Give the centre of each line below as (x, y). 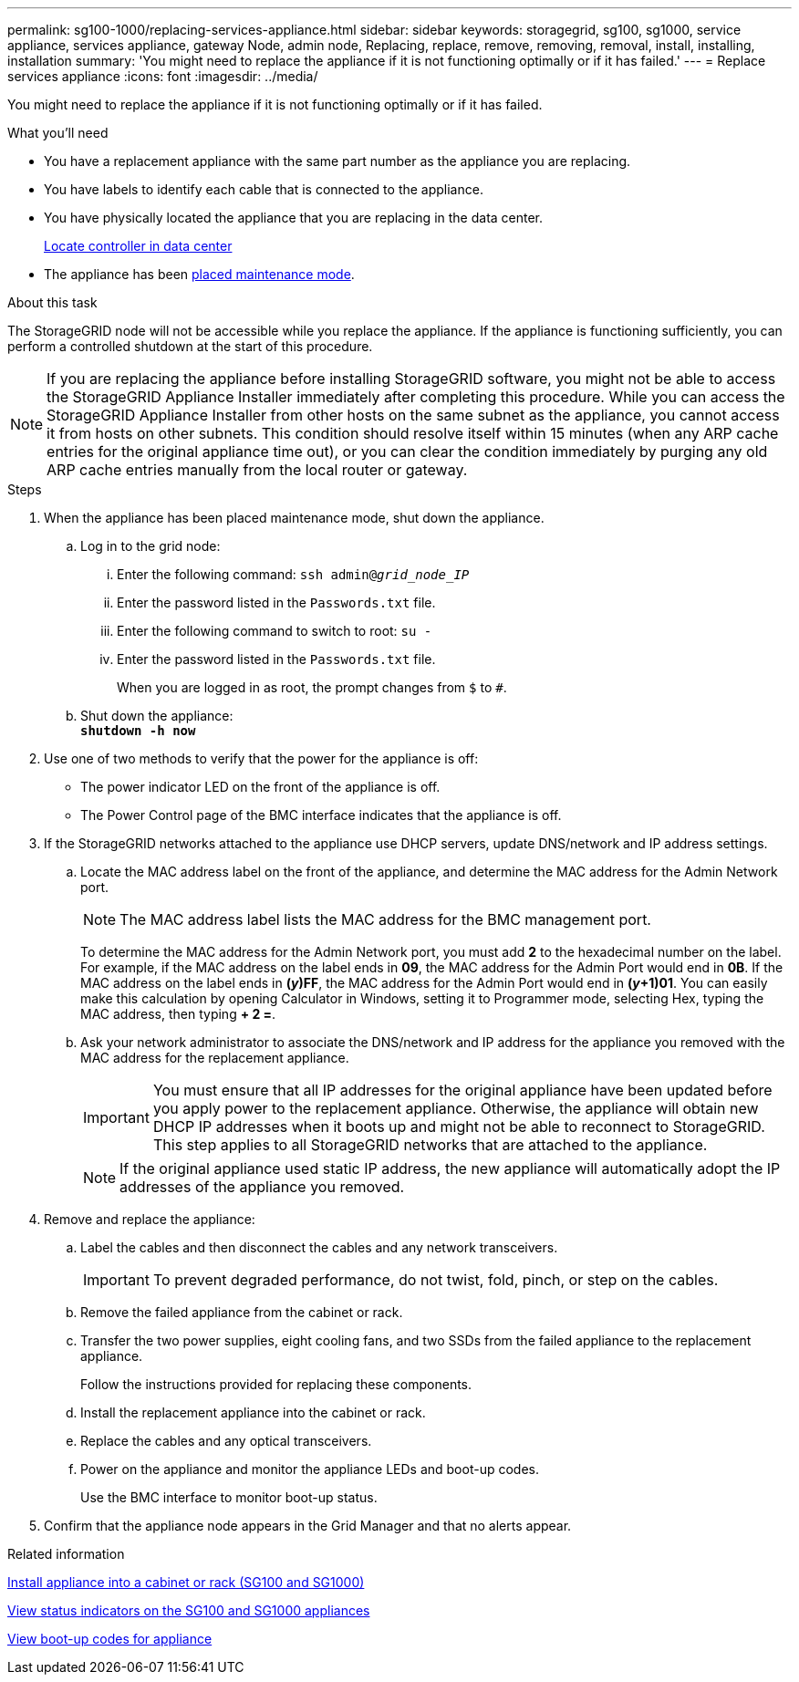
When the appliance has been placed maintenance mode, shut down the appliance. (294, 518)
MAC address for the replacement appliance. (215, 1058)
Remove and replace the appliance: (150, 1219)
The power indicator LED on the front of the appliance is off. (260, 787)
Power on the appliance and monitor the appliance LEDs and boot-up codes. (310, 1469)
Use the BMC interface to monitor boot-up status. (229, 1497)
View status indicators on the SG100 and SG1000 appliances (189, 1610)
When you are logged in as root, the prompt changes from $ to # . (312, 687)
